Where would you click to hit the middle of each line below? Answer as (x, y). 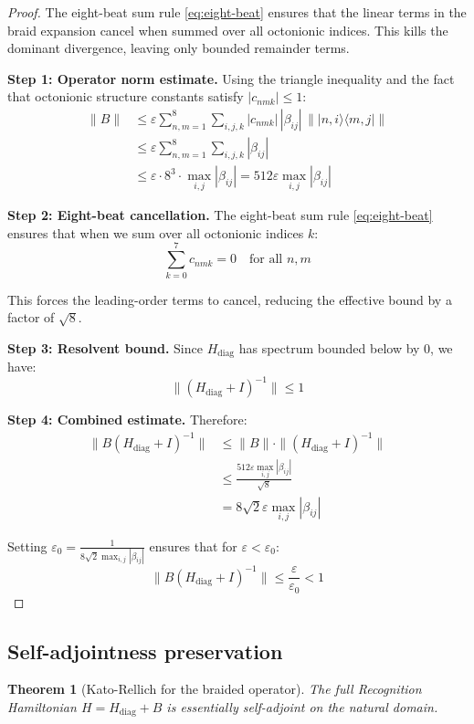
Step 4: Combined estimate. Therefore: (127, 420)
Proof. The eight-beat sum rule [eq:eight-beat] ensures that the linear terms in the (237, 12)
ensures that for (193, 546)
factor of (31, 317)
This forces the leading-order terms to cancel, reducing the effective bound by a (230, 299)
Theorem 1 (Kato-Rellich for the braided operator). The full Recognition (215, 689)
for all (266, 260)
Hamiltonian (42, 707)
